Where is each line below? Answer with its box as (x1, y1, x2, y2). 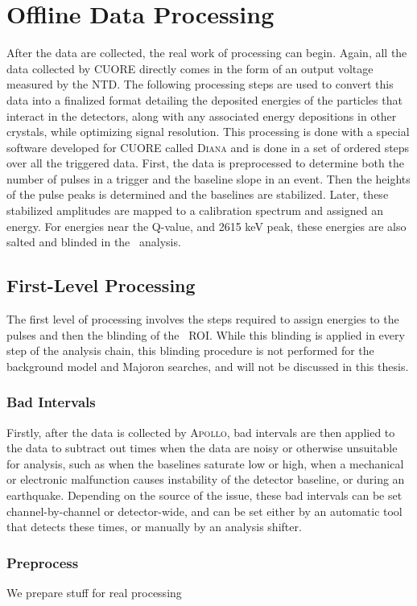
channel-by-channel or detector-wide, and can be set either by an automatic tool (6, 502, 403, 519)
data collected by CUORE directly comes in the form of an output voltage (6, 60, 374, 76)
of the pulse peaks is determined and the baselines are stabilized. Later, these (6, 186, 389, 203)
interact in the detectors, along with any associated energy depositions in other (6, 107, 397, 124)
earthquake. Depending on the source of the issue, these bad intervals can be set (6, 487, 403, 504)
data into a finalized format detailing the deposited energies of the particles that (6, 91, 403, 108)
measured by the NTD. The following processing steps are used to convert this (6, 76, 394, 93)
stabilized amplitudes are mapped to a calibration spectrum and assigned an (6, 202, 383, 219)
